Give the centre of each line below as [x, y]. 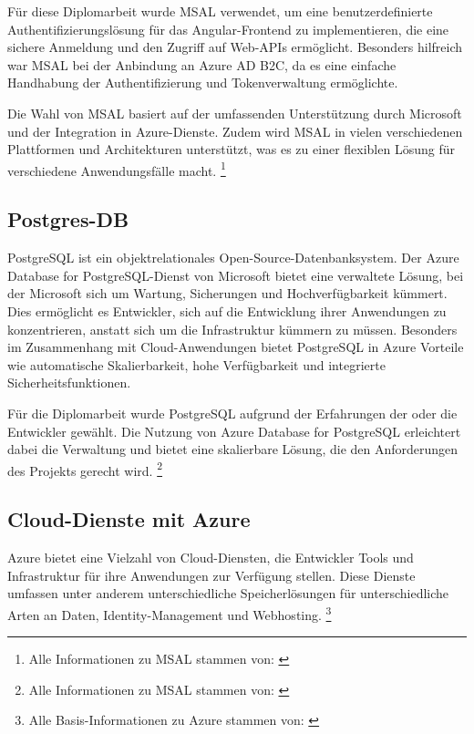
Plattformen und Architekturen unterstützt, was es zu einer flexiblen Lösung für [231, 149]
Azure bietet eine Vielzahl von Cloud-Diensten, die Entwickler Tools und [211, 558]
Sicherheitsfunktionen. [69, 383]
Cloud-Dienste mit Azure [129, 519]
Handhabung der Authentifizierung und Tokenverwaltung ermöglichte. [203, 83]
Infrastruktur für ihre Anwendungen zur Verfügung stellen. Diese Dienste [211, 575]
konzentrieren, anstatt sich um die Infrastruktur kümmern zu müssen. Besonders [232, 329]
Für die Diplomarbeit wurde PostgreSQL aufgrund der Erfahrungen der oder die [232, 413]
